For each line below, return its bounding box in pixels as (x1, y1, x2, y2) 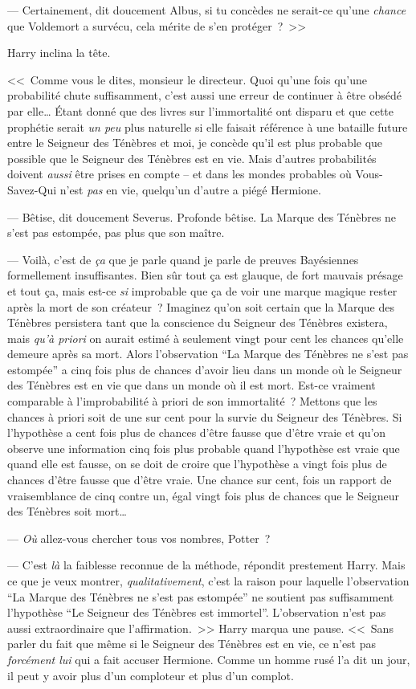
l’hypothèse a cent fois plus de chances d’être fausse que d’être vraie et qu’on (7, 424, 386, 441)
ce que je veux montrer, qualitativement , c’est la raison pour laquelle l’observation (7, 573, 410, 589)
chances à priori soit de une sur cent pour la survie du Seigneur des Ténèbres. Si (7, 408, 402, 425)
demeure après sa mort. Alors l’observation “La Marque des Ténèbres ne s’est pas (7, 345, 409, 362)
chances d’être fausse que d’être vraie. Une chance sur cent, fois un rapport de (7, 471, 392, 488)
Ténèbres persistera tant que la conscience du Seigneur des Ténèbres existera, (7, 314, 388, 331)
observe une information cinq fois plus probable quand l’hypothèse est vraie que (7, 439, 400, 456)
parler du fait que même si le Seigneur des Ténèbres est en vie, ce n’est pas (7, 635, 377, 652)
